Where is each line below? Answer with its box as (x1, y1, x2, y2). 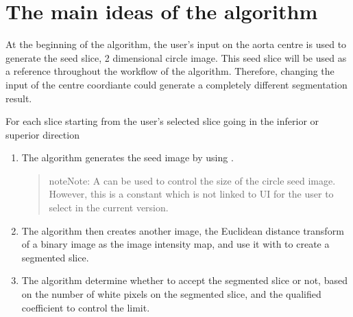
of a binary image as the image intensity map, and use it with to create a (21, 237, 330, 251)
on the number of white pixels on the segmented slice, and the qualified (21, 287, 321, 301)
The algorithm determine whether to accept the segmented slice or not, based (21, 273, 348, 287)
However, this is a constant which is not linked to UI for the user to (49, 187, 334, 201)
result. (5, 91, 32, 105)
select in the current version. (49, 200, 169, 215)
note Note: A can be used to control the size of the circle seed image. (49, 173, 336, 187)
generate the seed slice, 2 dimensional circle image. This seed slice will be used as (5, 50, 347, 64)
